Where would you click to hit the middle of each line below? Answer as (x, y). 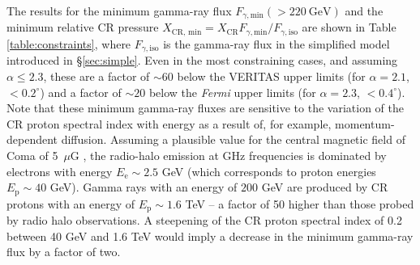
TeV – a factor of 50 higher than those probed (300, 203)
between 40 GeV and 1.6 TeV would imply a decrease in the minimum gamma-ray (210, 236)
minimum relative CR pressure (83, 27)
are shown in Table (349, 27)
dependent (32, 139)
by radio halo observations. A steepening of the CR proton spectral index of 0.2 (204, 220)
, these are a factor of (96, 76)
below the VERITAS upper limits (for (271, 76)
